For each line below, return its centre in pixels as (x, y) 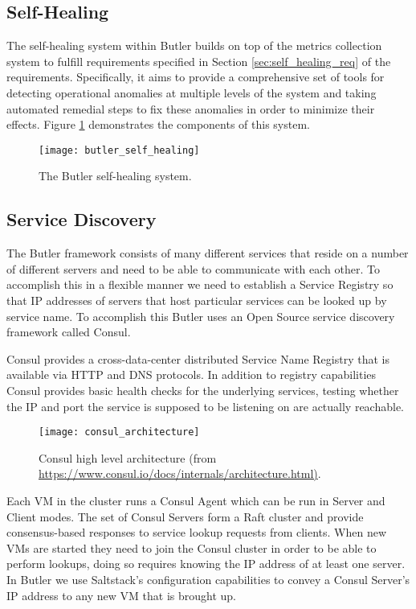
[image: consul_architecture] (119, 432)
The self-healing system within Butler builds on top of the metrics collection (194, 45)
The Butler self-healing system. (115, 176)
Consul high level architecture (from (128, 457)
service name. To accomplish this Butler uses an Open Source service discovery (201, 316)
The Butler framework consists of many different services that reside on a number (208, 253)
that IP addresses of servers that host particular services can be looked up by (197, 300)
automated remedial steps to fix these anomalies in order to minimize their (191, 108)
